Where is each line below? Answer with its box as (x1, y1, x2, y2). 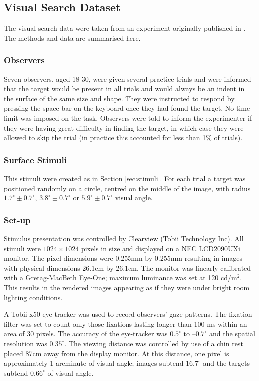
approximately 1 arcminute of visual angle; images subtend (4, 358, 184, 368)
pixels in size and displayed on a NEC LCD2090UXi (81, 243, 240, 253)
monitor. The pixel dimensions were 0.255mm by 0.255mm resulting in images (4, 253, 242, 263)
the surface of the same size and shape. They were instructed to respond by (4, 93, 235, 103)
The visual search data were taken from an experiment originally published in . (4, 23, 246, 33)
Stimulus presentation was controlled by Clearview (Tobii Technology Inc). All (4, 233, 244, 243)
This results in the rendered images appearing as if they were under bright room (4, 282, 250, 292)
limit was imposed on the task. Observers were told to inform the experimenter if (4, 112, 252, 123)
